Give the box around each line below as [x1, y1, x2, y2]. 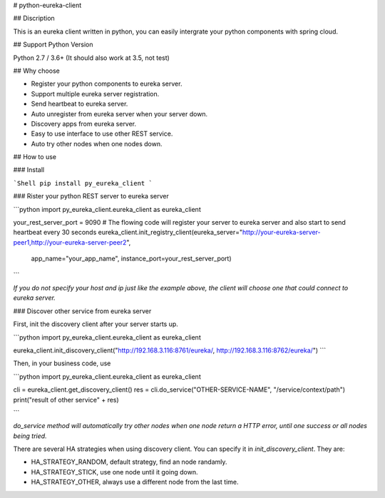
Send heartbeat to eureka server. [31, 100, 128, 108]
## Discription [13, 14, 55, 23]
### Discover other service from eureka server [13, 307, 152, 315]
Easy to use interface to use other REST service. [31, 129, 173, 138]
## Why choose [13, 66, 60, 75]
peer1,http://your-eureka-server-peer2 [13, 238, 127, 246]
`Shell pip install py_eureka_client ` [13, 179, 153, 187]
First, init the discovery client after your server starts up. [13, 320, 178, 328]
